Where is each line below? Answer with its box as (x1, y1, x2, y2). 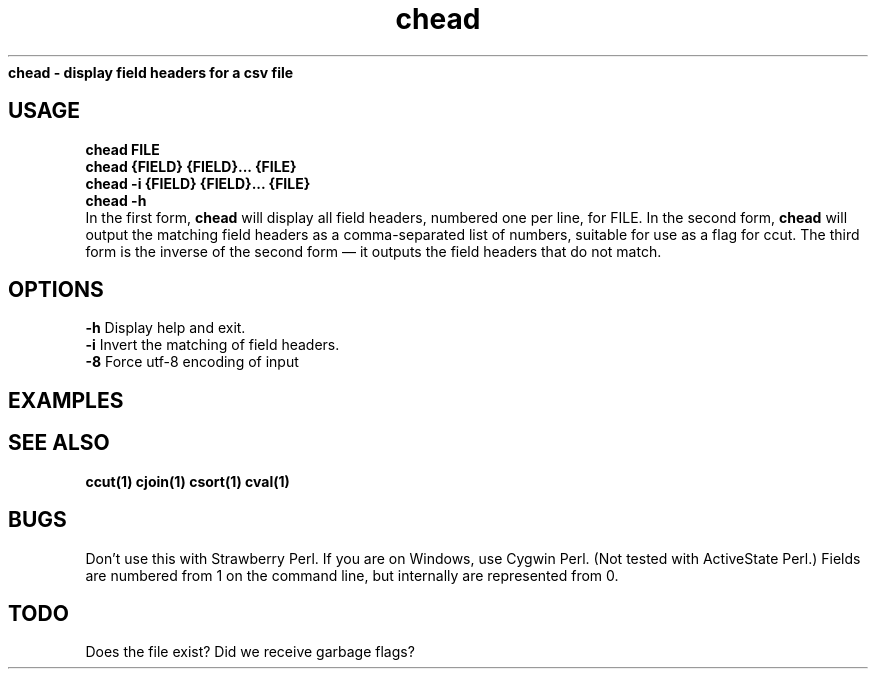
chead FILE (85, 140, 160, 158)
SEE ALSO (8, 430, 110, 456)
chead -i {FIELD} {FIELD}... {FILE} (85, 174, 311, 192)
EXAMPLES (8, 387, 124, 413)
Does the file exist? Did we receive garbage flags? (85, 643, 415, 661)
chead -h (85, 191, 147, 209)
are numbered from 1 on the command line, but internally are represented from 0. (85, 566, 619, 584)
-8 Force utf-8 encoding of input (85, 353, 299, 371)
